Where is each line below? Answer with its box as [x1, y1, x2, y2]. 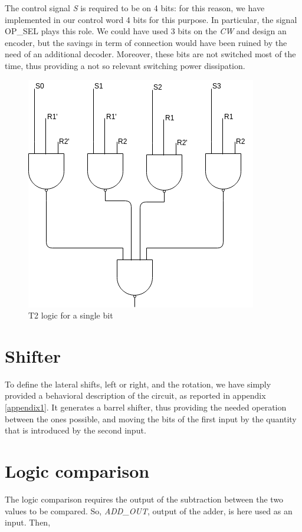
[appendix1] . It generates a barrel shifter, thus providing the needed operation [5, 401, 287, 413]
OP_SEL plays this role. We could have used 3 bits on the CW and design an [5, 25, 287, 37]
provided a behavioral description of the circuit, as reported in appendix [5, 389, 266, 402]
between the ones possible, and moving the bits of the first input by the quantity [5, 412, 297, 425]
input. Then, [5, 516, 51, 528]
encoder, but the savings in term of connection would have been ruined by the [5, 36, 287, 48]
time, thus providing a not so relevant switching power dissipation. [5, 59, 245, 71]
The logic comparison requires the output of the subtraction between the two [5, 492, 284, 505]
